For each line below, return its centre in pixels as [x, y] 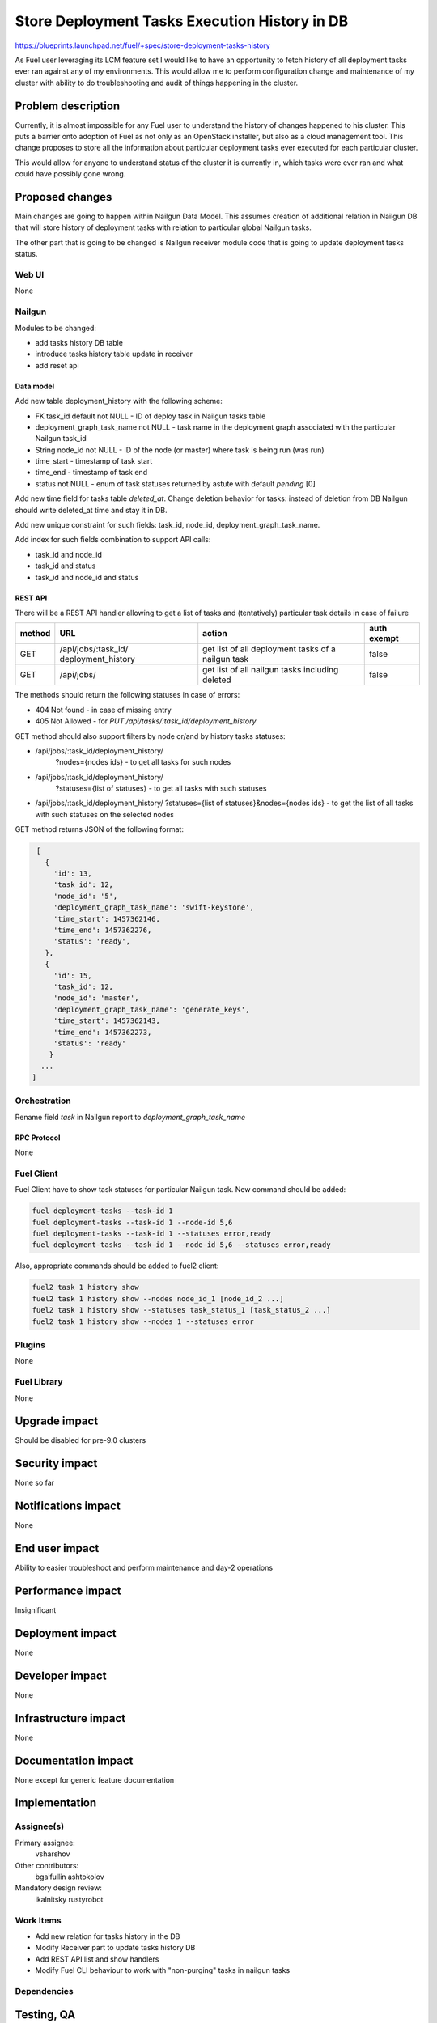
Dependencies [45, 1991]
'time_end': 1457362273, [102, 1032]
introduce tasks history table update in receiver [114, 354]
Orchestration [43, 1101]
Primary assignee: [45, 1843]
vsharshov [53, 1854]
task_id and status [66, 566]
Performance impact [68, 1590]
